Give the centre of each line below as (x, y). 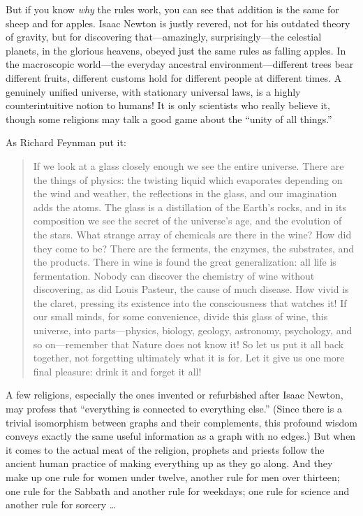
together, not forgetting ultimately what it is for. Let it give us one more (189, 358)
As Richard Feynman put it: (66, 142)
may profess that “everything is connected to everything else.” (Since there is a (174, 409)
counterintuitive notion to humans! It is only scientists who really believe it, (168, 105)
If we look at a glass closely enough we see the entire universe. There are (188, 165)
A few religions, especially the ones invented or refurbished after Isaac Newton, (175, 395)
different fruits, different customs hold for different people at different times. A (174, 77)
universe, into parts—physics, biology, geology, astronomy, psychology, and (193, 330)
